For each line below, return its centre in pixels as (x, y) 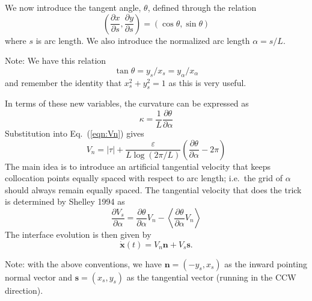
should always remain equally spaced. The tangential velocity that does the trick (153, 189)
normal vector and (39, 277)
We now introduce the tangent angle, (73, 7)
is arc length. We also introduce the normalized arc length (143, 40)
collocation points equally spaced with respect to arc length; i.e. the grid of (144, 178)
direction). (24, 290)
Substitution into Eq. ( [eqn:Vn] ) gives (75, 133)
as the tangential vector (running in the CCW (211, 277)
